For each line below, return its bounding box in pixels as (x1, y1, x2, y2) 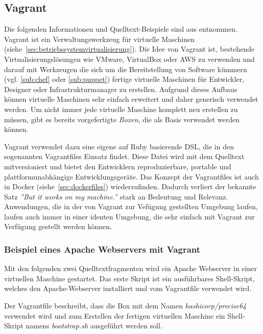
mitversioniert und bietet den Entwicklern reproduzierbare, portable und (4, 161, 231, 171)
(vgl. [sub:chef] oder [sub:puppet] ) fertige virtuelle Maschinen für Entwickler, (4, 74, 245, 84)
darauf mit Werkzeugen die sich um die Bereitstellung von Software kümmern (4, 63, 247, 74)
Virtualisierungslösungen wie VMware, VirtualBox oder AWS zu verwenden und (4, 53, 255, 64)
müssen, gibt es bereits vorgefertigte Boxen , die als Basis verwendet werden (4, 114, 240, 124)
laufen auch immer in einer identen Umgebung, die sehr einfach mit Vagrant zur (4, 211, 255, 221)
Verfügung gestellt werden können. (4, 221, 112, 232)
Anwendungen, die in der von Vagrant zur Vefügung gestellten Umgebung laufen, (4, 201, 258, 212)
